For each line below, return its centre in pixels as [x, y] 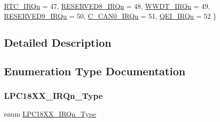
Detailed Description [58, 42]
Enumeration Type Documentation [95, 71]
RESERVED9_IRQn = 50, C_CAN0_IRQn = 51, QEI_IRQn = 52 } [110, 15]
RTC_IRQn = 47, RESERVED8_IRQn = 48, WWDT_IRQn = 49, [107, 6]
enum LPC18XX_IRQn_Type [50, 113]
